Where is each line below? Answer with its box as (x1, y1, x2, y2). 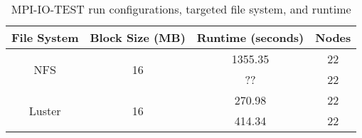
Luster (28, 102, 61, 119)
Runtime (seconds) (196, 29, 304, 46)
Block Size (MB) (90, 29, 186, 46)
